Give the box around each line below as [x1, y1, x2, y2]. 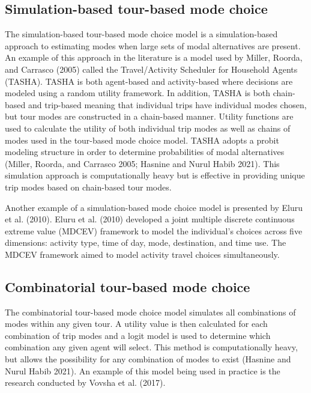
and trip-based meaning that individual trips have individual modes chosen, [28, 98, 307, 111]
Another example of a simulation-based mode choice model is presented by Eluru [5, 201, 303, 213]
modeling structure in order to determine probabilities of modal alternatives [5, 145, 285, 158]
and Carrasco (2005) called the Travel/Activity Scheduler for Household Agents [5, 62, 298, 75]
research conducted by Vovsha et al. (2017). [5, 376, 166, 389]
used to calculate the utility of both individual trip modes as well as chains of [5, 121, 291, 134]
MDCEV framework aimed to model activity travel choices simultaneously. [5, 248, 280, 260]
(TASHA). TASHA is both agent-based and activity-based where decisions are [5, 75, 293, 87]
